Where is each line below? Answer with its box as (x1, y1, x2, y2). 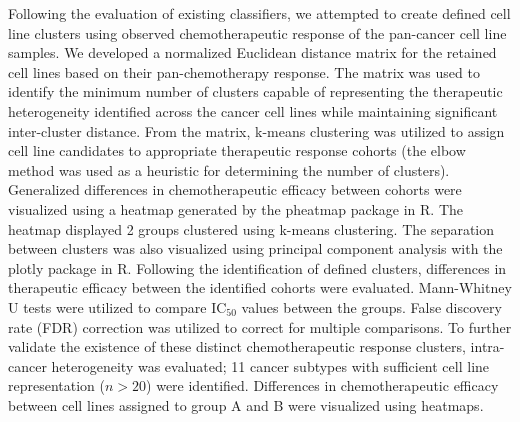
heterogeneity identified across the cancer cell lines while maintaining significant (8, 100, 498, 121)
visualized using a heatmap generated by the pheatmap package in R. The (8, 198, 463, 219)
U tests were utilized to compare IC (8, 296, 227, 317)
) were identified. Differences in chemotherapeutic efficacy (146, 375, 499, 396)
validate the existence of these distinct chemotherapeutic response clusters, (8, 336, 466, 357)
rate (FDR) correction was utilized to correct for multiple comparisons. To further (8, 316, 512, 337)
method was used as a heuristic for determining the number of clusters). (8, 159, 450, 180)
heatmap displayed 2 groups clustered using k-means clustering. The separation (8, 218, 495, 239)
